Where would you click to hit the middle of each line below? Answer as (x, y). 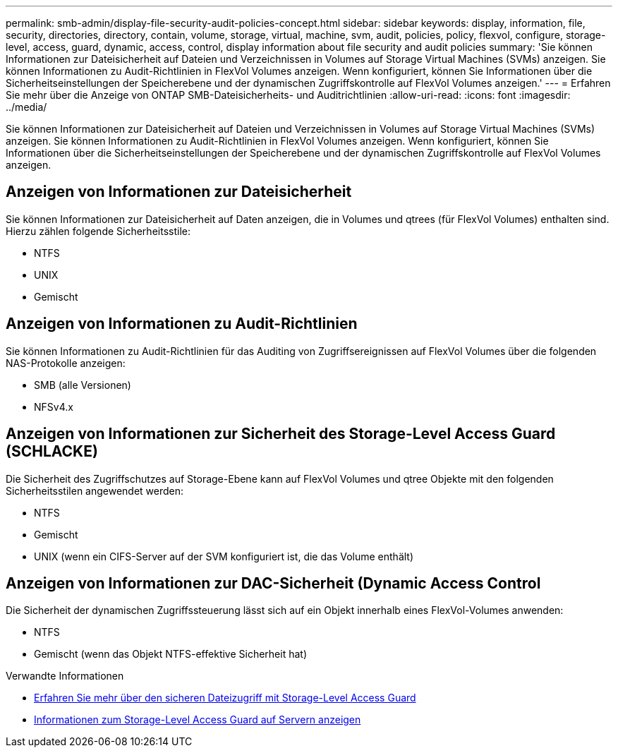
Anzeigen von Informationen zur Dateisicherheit (179, 192)
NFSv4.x (54, 406)
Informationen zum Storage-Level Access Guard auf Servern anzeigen (198, 720)
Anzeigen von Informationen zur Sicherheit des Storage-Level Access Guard (281, 434)
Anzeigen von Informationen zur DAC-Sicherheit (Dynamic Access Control (273, 583)
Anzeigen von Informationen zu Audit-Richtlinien (182, 324)
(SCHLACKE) (52, 452)
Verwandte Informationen (65, 676)
